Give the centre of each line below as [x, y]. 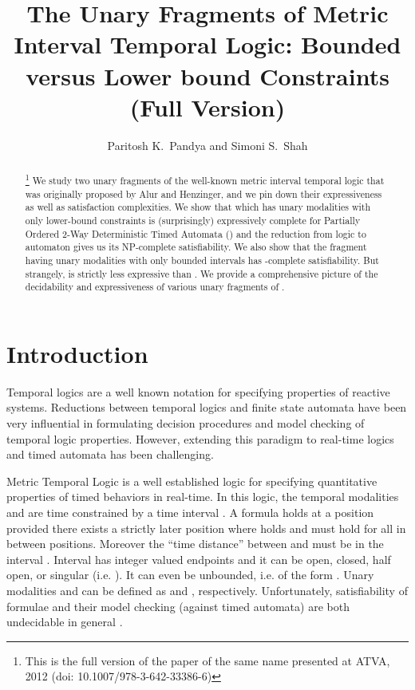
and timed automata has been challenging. [110, 454]
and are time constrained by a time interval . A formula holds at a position [190, 513]
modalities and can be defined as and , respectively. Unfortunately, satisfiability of [207, 591]
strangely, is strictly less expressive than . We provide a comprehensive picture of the [202, 273]
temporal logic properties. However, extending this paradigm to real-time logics [200, 438]
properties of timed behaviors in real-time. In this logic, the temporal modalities [203, 497]
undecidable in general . [65, 622]
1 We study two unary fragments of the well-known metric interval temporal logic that [205, 179]
